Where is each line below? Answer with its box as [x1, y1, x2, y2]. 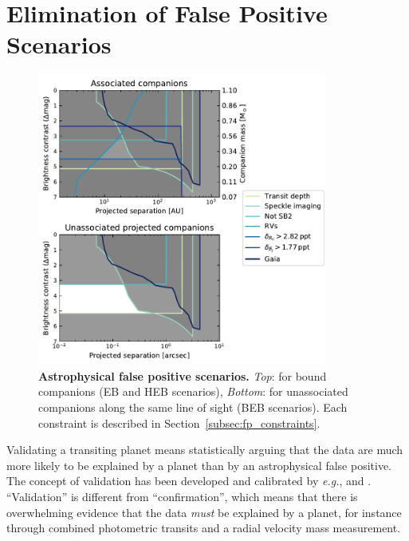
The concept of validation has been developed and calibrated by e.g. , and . [6, 472, 372, 489]
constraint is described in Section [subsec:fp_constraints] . [38, 414, 321, 431]
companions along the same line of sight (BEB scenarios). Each [38, 398, 348, 415]
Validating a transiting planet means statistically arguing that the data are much [6, 441, 403, 458]
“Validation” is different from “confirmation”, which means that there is [6, 488, 358, 504]
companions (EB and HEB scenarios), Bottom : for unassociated [38, 383, 348, 400]
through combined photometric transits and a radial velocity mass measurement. [6, 519, 401, 536]
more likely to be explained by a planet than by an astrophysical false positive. [6, 456, 392, 473]
